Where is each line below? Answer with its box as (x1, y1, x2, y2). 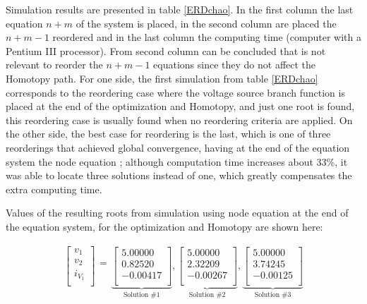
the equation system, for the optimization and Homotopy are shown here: (6, 219, 323, 233)
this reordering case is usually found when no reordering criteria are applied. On (6, 112, 353, 127)
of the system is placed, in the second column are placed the (76, 16, 337, 30)
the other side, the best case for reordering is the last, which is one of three (6, 126, 331, 141)
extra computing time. (6, 181, 102, 196)
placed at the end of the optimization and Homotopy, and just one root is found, (6, 99, 355, 114)
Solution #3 (254, 291, 291, 299)
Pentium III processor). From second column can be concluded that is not (6, 43, 326, 58)
